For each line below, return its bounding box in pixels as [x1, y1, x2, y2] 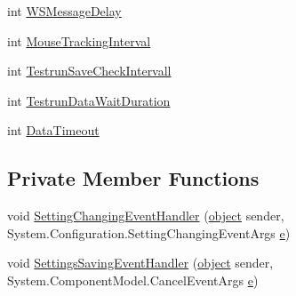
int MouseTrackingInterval [7, 31, 151, 50]
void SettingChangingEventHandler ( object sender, [7, 206, 284, 225]
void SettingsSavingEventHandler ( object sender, [7, 253, 274, 272]
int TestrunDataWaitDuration [7, 91, 171, 109]
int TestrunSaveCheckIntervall [7, 61, 172, 80]
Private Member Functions [7, 164, 260, 192]
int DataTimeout [7, 121, 100, 140]
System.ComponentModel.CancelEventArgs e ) [7, 270, 259, 289]
